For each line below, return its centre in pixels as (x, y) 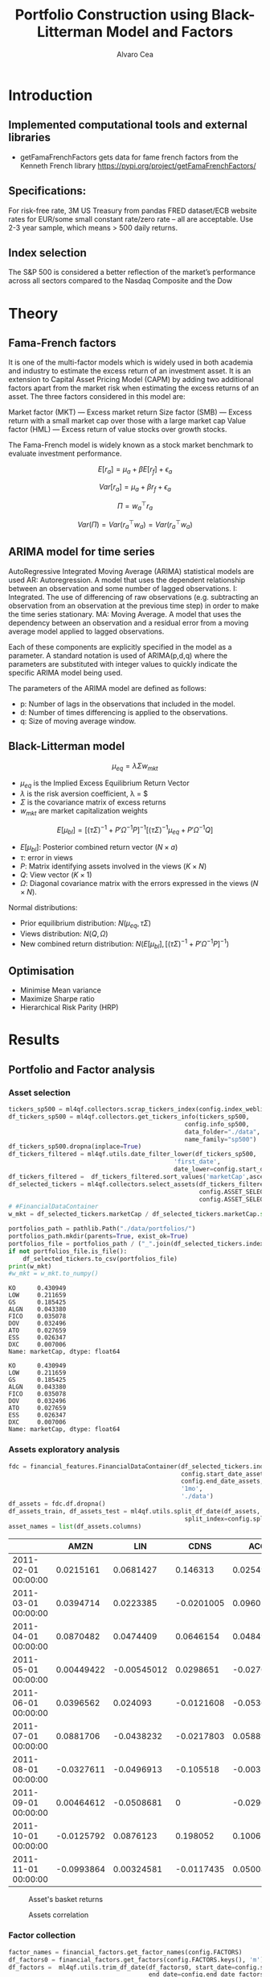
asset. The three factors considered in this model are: (97, 397)
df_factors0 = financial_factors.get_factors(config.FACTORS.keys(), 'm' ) (136, 1960)
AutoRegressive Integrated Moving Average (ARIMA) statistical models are (131, 571)
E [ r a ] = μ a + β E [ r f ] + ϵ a (135, 470)
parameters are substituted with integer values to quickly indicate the (123, 664)
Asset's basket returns (65, 1899)
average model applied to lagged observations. (86, 631)
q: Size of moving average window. (78, 721)
